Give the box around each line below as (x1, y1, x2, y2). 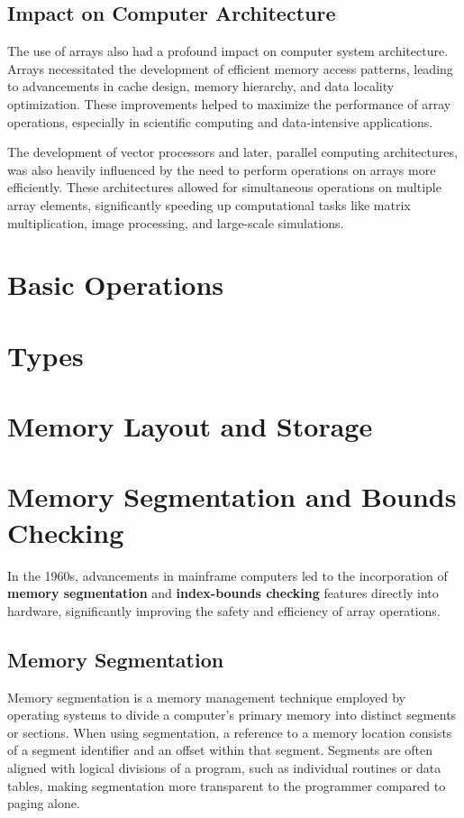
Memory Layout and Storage (7, 408, 373, 445)
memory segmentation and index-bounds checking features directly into (7, 584, 439, 602)
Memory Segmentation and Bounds (7, 478, 457, 515)
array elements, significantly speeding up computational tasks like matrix (7, 195, 411, 214)
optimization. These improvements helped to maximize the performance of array (7, 94, 451, 113)
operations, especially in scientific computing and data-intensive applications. (7, 112, 433, 131)
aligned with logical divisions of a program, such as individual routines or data (7, 758, 441, 777)
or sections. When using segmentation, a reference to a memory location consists (7, 722, 452, 741)
